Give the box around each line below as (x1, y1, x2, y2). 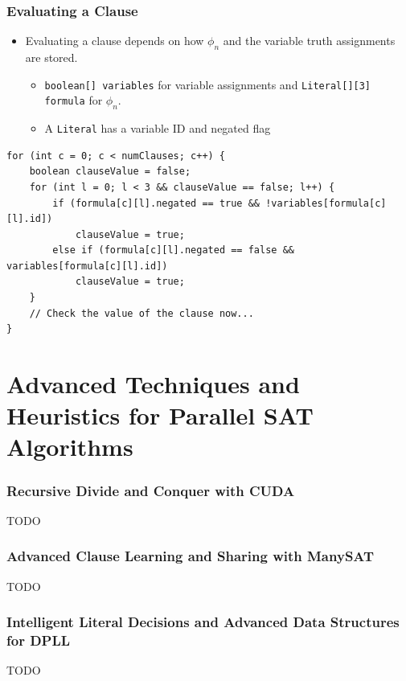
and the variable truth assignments (223, 32, 396, 49)
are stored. (25, 49, 78, 66)
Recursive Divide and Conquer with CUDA (6, 480, 295, 500)
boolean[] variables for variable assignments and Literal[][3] (44, 76, 371, 92)
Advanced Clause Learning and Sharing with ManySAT (6, 546, 375, 566)
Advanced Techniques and (6, 367, 300, 400)
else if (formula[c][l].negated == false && (52, 244, 294, 256)
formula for (44, 92, 103, 109)
